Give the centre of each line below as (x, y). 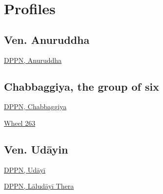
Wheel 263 (20, 123)
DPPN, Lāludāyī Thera (39, 186)
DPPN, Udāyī (25, 169)
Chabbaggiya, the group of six (81, 86)
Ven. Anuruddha (47, 39)
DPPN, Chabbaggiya (35, 107)
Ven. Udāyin (36, 149)
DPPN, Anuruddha (33, 60)
